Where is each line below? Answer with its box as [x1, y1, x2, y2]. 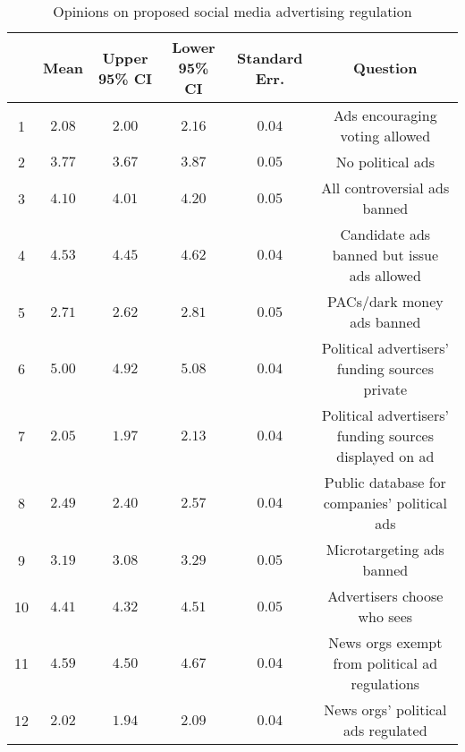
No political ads [335, 151, 435, 172]
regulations [351, 673, 420, 694]
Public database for [324, 472, 446, 492]
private [363, 379, 408, 399]
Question [353, 57, 418, 78]
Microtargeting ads [325, 539, 444, 560]
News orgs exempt [328, 632, 443, 653]
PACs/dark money [326, 291, 444, 312]
